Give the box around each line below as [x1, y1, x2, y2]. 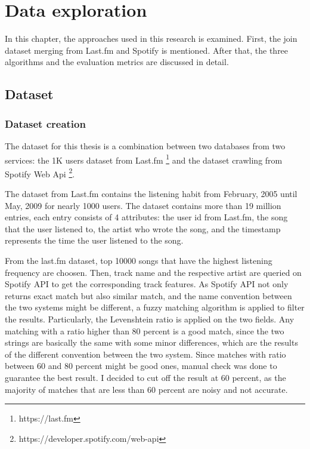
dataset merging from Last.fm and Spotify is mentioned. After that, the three [5, 44, 289, 56]
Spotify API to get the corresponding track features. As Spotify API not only [5, 278, 289, 290]
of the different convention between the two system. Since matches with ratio [5, 347, 286, 360]
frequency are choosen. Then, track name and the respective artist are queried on [5, 266, 302, 278]
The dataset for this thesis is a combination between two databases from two [5, 139, 286, 152]
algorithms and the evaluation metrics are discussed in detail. [5, 56, 229, 68]
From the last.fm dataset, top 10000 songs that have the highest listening [5, 254, 272, 266]
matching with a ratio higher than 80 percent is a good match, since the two [5, 324, 284, 337]
